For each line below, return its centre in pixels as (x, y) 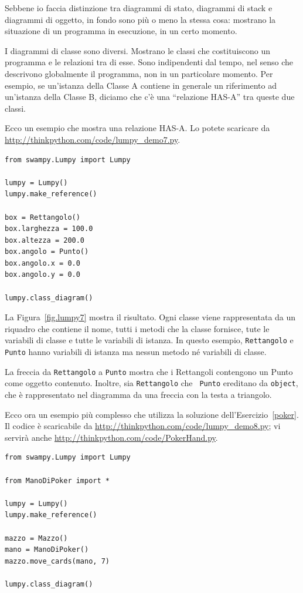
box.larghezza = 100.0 (49, 229)
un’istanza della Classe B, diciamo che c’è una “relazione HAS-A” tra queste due (150, 97)
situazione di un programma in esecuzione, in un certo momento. (121, 31)
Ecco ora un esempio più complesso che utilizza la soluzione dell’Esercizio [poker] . (152, 414)
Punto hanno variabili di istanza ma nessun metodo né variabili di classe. (136, 352)
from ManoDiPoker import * (57, 480)
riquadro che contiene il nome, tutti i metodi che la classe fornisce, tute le (137, 328)
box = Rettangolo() (42, 217)
